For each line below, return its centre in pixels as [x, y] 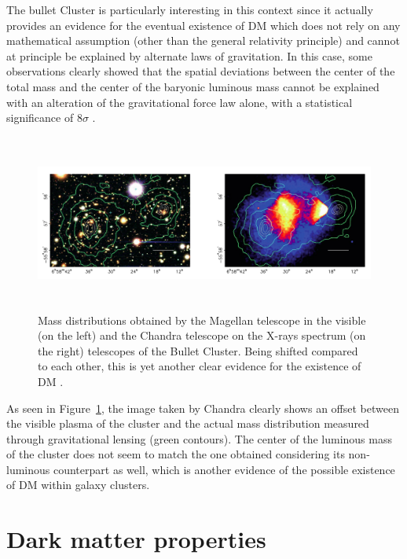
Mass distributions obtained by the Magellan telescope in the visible [202, 320]
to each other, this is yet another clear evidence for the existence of [200, 366]
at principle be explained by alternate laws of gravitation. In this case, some [189, 55]
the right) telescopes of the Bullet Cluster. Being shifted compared [198, 350]
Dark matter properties [136, 539]
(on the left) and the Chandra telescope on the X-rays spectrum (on [202, 335]
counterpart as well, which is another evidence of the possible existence [224, 469]
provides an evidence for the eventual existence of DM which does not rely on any [203, 25]
